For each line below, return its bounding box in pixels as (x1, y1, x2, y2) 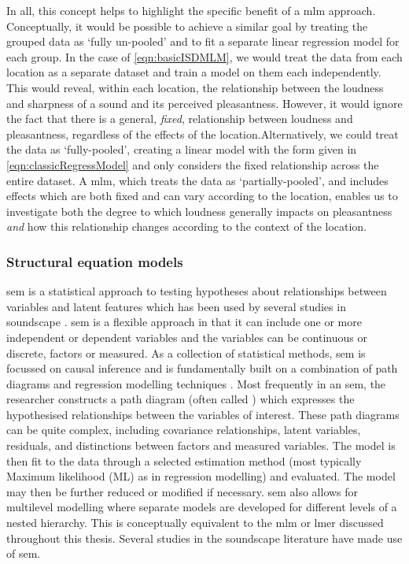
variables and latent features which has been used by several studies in (6, 298, 346, 314)
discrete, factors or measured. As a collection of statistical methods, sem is (6, 344, 366, 361)
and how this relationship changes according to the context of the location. (6, 218, 367, 235)
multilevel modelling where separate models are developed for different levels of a (6, 499, 397, 515)
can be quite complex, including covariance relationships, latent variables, (6, 421, 361, 438)
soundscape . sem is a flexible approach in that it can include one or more (6, 314, 362, 330)
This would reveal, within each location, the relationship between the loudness (6, 79, 384, 95)
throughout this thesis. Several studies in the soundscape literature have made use (6, 529, 403, 546)
